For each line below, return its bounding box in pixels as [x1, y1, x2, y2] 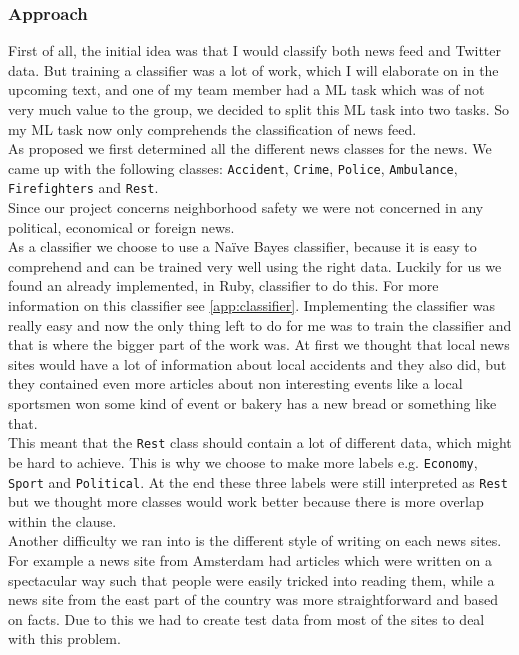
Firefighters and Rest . [8, 177, 159, 198]
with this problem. [8, 628, 121, 649]
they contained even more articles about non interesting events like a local [8, 373, 463, 394]
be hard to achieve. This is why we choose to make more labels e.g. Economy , [8, 451, 478, 472]
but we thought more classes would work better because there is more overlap [8, 491, 484, 512]
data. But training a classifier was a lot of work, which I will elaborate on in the [8, 59, 499, 80]
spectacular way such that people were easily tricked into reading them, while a [8, 569, 495, 590]
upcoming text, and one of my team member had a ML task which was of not [8, 79, 485, 100]
